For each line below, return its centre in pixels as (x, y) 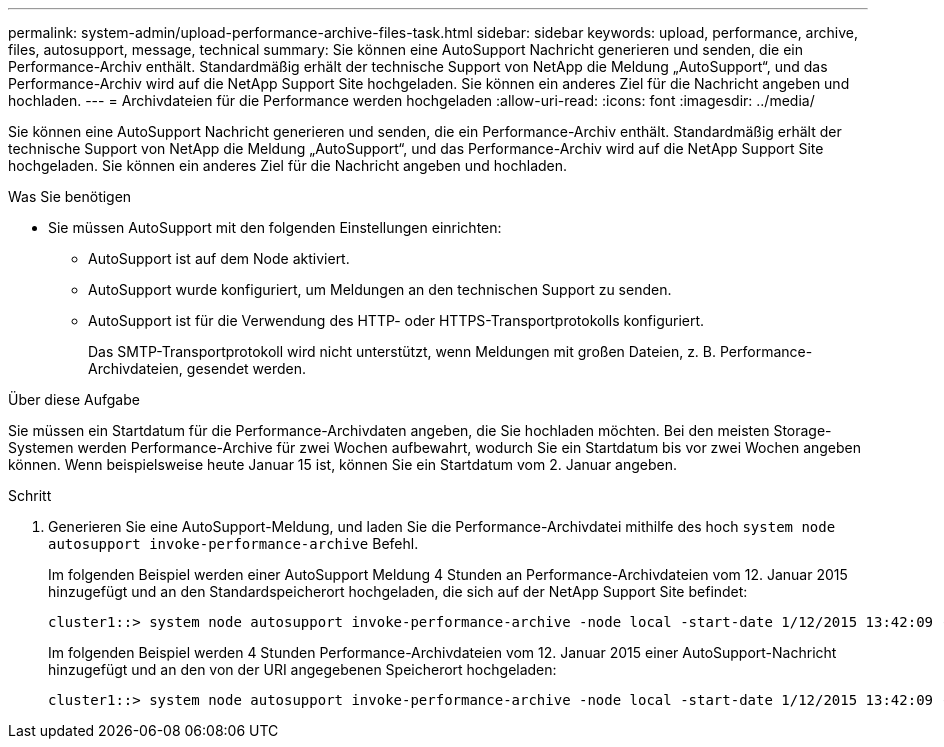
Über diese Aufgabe (74, 399)
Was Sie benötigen (70, 196)
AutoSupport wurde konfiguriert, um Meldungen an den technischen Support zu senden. (380, 289)
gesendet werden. (246, 368)
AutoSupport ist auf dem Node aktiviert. (219, 258)
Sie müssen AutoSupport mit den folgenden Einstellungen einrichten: (275, 227)
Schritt (30, 495)
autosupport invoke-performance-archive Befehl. (233, 543)
